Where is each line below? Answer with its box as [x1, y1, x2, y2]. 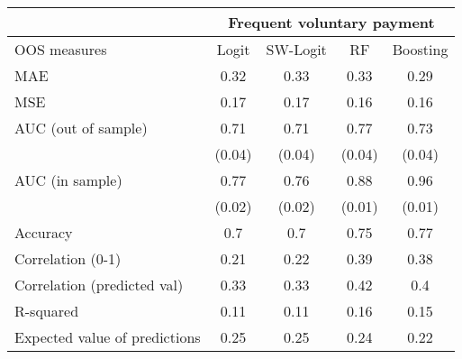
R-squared [14, 300, 79, 321]
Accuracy [14, 222, 73, 243]
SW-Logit [266, 39, 327, 60]
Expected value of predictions [14, 327, 201, 347]
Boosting [392, 39, 448, 60]
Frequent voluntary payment [228, 12, 435, 32]
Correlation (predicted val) [14, 274, 184, 295]
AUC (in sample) [14, 170, 122, 190]
